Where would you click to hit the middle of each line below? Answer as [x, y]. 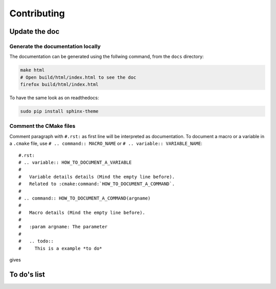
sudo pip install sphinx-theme [60, 112]
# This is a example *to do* [60, 248]
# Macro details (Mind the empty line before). [82, 213]
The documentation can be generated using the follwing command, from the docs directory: [107, 57]
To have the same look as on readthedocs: [54, 98]
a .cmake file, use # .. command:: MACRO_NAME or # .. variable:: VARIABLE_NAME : [106, 144]
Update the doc [34, 31]
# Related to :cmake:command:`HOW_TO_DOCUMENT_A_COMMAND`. [97, 184]
